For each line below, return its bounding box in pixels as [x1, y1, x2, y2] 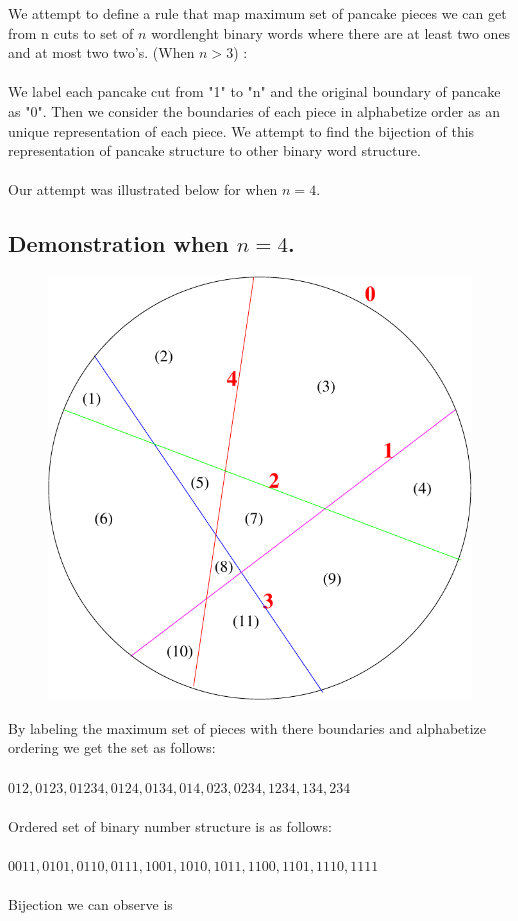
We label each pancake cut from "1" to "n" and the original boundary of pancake [8, 81, 501, 102]
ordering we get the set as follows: [8, 737, 216, 758]
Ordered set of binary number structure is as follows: [8, 815, 332, 836]
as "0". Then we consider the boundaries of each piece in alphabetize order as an [8, 100, 500, 121]
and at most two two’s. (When [8, 42, 195, 63]
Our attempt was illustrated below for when [8, 179, 278, 200]
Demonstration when [8, 228, 229, 259]
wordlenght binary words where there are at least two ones [151, 22, 511, 43]
